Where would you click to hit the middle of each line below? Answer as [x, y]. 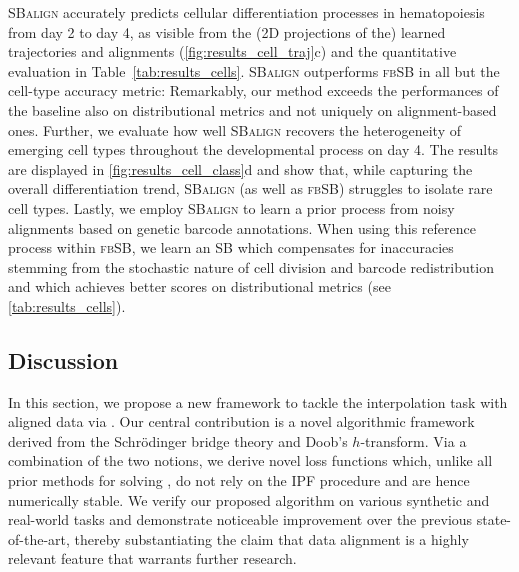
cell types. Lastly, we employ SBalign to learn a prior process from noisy [231, 207]
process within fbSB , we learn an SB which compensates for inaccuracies [231, 247]
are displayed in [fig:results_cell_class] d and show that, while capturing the [240, 168]
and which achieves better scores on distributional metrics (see [199, 286]
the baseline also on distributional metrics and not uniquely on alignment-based [252, 109]
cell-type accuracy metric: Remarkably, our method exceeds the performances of [253, 90]
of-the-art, [39, 538]
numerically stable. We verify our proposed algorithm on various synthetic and [249, 499]
